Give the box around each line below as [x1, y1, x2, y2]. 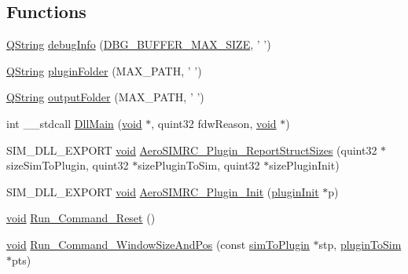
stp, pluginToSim [318, 236, 402, 252]
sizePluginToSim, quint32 [138, 157, 260, 174]
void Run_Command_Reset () [6, 210, 156, 226]
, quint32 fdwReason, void [151, 115, 277, 131]
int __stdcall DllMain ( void [6, 115, 142, 131]
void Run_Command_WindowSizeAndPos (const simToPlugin [6, 236, 310, 252]
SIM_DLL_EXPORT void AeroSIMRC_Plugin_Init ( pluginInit [6, 183, 319, 199]
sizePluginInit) [269, 157, 340, 174]
